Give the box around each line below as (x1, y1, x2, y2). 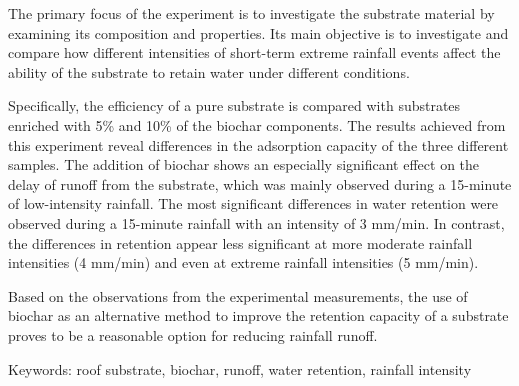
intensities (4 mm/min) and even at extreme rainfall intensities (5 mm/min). (8, 252, 479, 273)
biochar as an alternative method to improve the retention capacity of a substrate (8, 305, 509, 326)
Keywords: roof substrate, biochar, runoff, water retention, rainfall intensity (8, 358, 472, 379)
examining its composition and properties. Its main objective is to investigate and (8, 22, 509, 43)
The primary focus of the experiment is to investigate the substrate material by (8, 3, 495, 23)
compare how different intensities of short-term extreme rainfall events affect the (8, 42, 501, 63)
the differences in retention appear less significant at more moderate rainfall (8, 232, 473, 253)
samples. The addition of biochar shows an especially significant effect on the (8, 154, 480, 175)
